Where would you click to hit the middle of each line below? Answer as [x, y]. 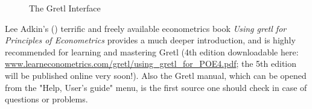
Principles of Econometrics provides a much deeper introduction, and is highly [150, 40]
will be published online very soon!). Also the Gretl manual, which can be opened [156, 75]
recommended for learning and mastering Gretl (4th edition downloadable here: [152, 51]
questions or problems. [46, 99]
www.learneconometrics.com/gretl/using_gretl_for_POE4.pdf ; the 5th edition [151, 64]
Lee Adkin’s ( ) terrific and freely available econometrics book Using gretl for [146, 28]
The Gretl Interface [65, 8]
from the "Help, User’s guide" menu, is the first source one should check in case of [156, 87]
